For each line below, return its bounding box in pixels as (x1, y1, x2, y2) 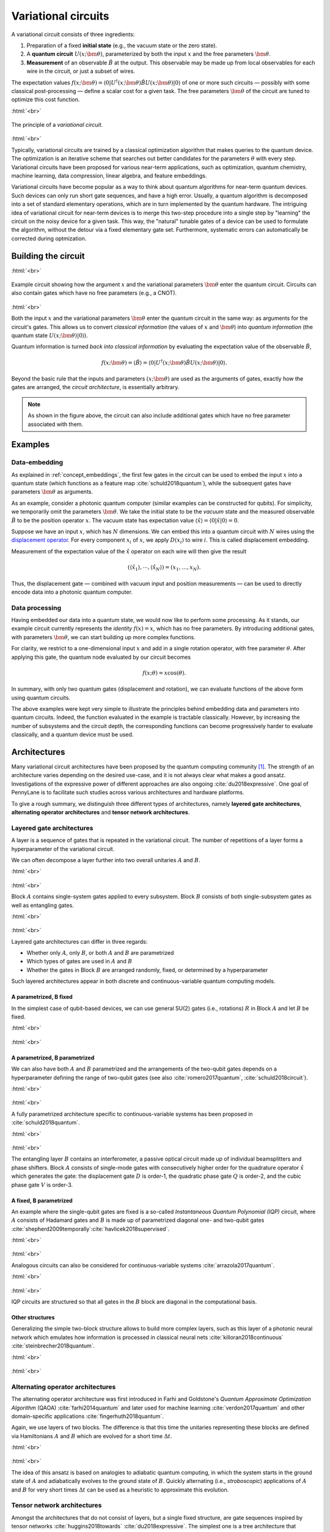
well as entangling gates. (11, 901, 75, 909)
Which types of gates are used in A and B (26, 958, 133, 965)
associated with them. (28, 420, 84, 428)
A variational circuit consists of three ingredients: (11, 31, 135, 38)
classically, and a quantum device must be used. (11, 731, 134, 738)
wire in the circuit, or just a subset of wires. (26, 67, 136, 75)
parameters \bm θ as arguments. (11, 488, 93, 496)
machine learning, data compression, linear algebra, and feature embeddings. (11, 172, 207, 180)
